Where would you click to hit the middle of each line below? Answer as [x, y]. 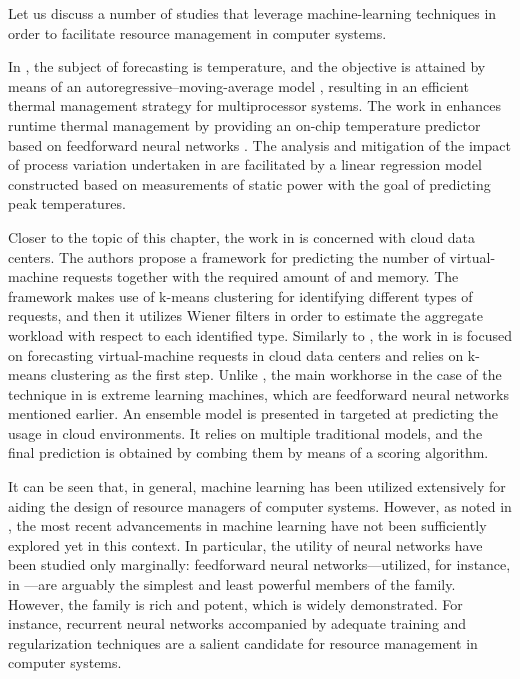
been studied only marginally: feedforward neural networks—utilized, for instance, [259, 564]
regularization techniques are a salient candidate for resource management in [243, 642]
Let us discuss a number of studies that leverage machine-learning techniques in [252, 13]
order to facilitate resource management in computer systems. [197, 32]
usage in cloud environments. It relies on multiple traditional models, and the [245, 432]
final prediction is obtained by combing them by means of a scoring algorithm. [248, 452]
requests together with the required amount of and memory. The [260, 276]
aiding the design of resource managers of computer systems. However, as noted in [260, 505]
